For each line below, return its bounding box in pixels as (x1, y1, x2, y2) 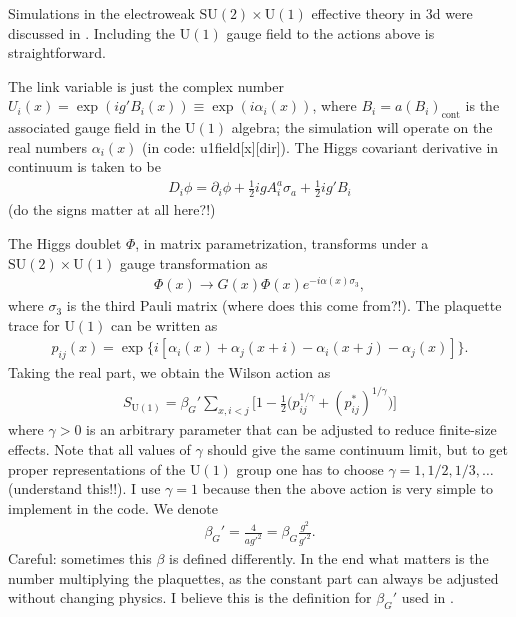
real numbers (8, 136, 88, 157)
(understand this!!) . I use (8, 478, 161, 499)
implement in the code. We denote (8, 497, 218, 518)
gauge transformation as (119, 252, 268, 273)
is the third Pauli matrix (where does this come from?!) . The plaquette (66, 295, 502, 316)
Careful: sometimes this (8, 548, 152, 569)
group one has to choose (236, 458, 384, 479)
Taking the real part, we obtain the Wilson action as (8, 362, 331, 383)
